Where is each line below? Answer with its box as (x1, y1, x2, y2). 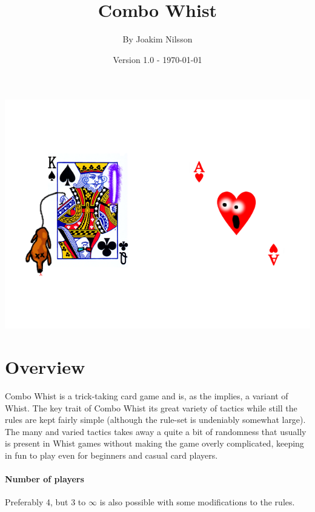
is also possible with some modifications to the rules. (99, 496, 295, 508)
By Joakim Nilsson (122, 33, 193, 45)
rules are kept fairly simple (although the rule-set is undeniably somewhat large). (5, 413, 306, 426)
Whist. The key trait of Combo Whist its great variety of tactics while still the (5, 401, 297, 414)
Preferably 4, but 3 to (5, 496, 86, 508)
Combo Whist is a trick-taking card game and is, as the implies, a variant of (5, 390, 288, 402)
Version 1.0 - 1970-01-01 (113, 53, 202, 65)
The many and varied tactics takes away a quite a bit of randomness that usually (5, 425, 307, 437)
